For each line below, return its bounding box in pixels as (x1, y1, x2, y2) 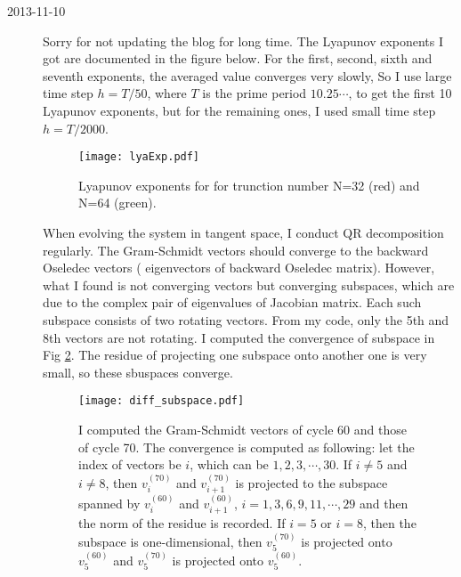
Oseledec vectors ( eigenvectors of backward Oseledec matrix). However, (43, 258, 435, 277)
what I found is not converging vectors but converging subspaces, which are (43, 275, 455, 294)
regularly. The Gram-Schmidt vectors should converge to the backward (43, 240, 429, 259)
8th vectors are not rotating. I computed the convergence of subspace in (43, 328, 435, 346)
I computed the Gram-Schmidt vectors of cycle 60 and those (78, 420, 407, 438)
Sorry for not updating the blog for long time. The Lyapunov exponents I (43, 31, 444, 50)
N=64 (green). (78, 193, 157, 212)
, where (147, 84, 187, 102)
